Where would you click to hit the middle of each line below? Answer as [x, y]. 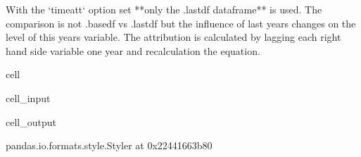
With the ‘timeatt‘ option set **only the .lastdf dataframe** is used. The [164, 9]
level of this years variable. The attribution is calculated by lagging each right [173, 37]
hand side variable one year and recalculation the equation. [133, 50]
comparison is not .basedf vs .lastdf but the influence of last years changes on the [181, 23]
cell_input [28, 98]
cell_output [31, 121]
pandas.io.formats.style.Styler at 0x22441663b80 [109, 145]
